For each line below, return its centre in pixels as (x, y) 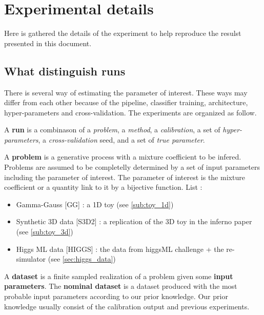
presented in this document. (48, 43)
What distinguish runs (65, 71)
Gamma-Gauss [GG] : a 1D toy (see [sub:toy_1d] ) (95, 204)
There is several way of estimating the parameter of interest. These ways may (126, 92)
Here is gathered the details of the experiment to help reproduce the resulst (123, 33)
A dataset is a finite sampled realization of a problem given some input (119, 276)
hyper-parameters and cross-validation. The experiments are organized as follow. (130, 112)
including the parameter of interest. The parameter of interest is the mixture (125, 177)
